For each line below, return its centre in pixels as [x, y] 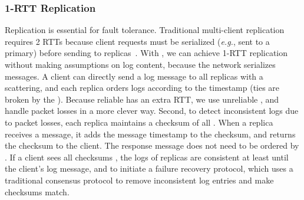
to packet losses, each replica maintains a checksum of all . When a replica [139, 122]
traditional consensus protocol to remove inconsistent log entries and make [139, 180]
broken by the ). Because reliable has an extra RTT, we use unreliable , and [142, 99]
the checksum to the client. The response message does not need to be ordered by [152, 145]
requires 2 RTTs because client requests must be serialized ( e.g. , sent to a [137, 41]
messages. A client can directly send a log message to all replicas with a [134, 76]
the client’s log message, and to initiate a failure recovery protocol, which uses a [149, 168]
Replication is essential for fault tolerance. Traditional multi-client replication [145, 30]
